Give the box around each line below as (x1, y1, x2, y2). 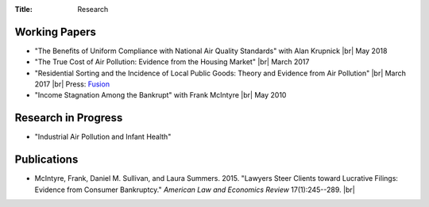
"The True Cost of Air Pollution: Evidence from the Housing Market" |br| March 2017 (34, 57, 310, 67)
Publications (14, 153, 79, 167)
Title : (14, 5, 33, 13)
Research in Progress (14, 111, 123, 125)
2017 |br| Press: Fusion (34, 79, 110, 89)
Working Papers (14, 25, 97, 39)
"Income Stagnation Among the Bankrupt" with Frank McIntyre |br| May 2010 (34, 90, 287, 100)
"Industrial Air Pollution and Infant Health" (34, 132, 172, 142)
